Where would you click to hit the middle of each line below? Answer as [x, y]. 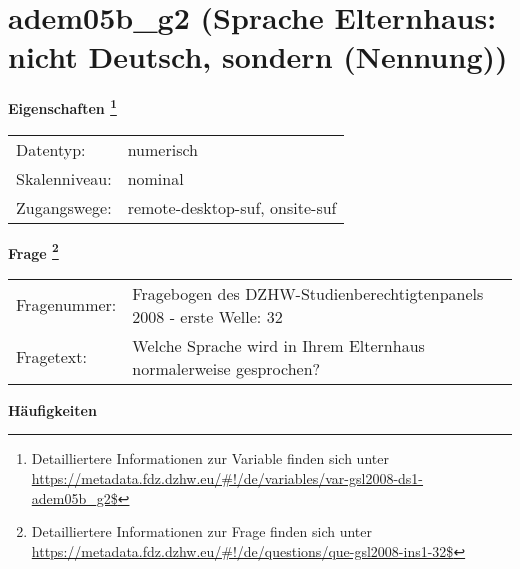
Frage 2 [33, 251]
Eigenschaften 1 [62, 106]
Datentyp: [51, 149]
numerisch [162, 149]
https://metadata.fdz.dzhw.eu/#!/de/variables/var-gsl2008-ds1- [227, 478]
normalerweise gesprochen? [226, 368]
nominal [155, 178]
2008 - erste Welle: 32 [207, 316]
